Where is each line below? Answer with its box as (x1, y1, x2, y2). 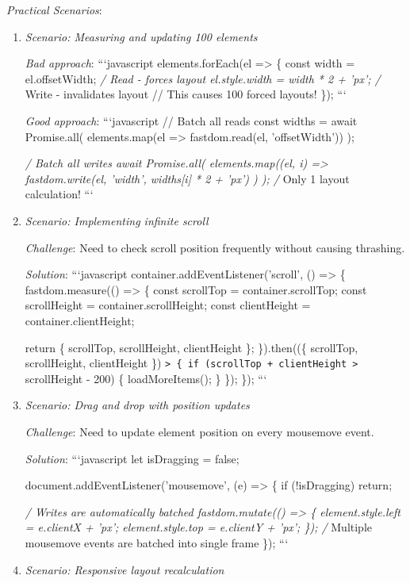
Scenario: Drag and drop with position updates (25, 397, 250, 413)
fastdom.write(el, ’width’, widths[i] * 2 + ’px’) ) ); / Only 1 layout (25, 170, 350, 186)
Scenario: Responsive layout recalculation (25, 561, 224, 577)
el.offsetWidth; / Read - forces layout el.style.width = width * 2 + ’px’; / (25, 70, 381, 86)
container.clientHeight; (25, 312, 135, 328)
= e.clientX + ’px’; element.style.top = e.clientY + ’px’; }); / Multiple (25, 519, 373, 535)
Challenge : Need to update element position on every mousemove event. (25, 423, 374, 439)
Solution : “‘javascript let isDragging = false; (25, 450, 239, 466)
